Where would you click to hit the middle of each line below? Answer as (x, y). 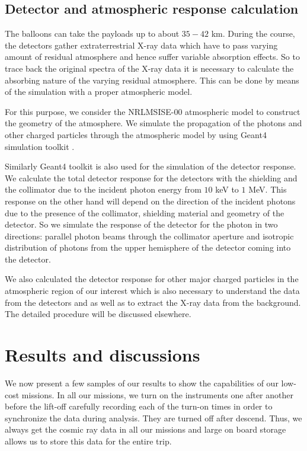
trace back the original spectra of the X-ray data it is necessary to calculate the (149, 68)
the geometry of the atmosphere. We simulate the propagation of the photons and (153, 123)
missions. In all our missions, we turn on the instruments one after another (157, 394)
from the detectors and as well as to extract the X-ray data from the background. (153, 302)
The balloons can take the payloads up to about (92, 33)
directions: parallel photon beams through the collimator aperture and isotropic (149, 236)
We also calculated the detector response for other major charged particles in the (152, 279)
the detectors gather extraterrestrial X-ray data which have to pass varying (141, 45)
